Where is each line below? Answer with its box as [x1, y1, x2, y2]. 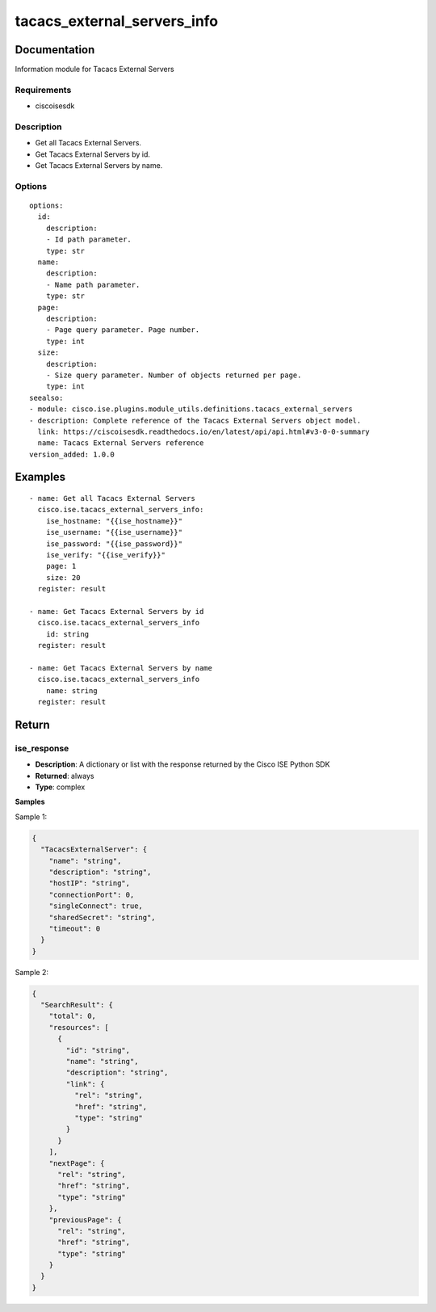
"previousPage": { [48, 1215, 122, 1224]
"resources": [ [48, 1023, 109, 1032]
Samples [15, 797, 45, 807]
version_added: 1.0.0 [29, 449, 115, 459]
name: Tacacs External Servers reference [37, 439, 204, 448]
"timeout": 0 [48, 923, 101, 933]
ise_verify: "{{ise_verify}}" [45, 550, 166, 560]
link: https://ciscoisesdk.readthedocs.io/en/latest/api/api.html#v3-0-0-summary [37, 427, 371, 436]
